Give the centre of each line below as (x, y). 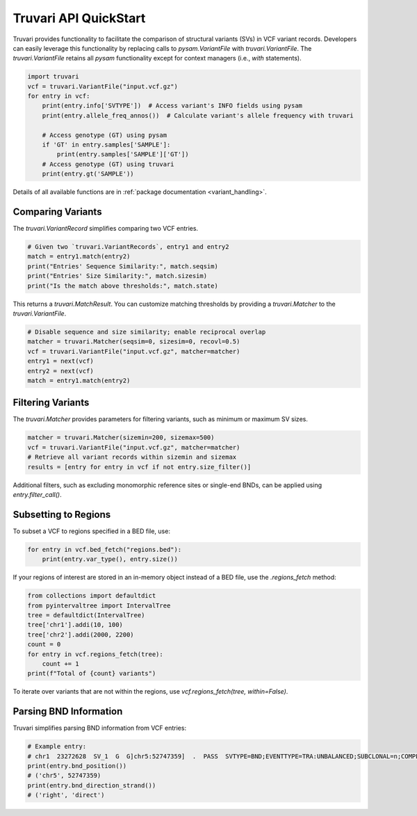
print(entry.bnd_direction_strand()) (92, 785)
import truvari (53, 77)
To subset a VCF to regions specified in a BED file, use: (91, 531)
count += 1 (60, 663)
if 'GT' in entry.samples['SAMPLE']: (106, 145)
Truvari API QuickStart (79, 18)
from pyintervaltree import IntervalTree (99, 605)
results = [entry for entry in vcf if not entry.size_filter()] (139, 467)
